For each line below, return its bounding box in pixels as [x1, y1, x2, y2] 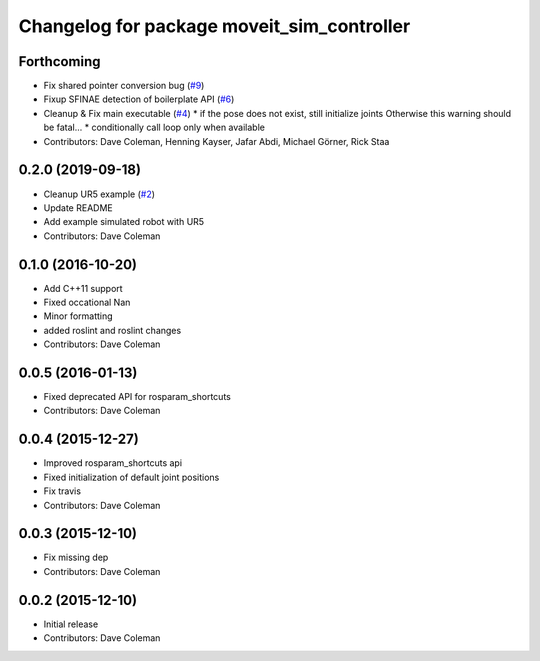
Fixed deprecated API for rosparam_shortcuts [43, 391, 232, 403]
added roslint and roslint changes [43, 324, 182, 336]
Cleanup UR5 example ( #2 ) [43, 188, 155, 200]
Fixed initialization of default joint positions [43, 471, 220, 483]
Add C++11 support [43, 282, 124, 294]
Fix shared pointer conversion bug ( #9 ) [43, 80, 205, 92]
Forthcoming [18, 53, 101, 70]
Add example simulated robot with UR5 [43, 216, 205, 228]
